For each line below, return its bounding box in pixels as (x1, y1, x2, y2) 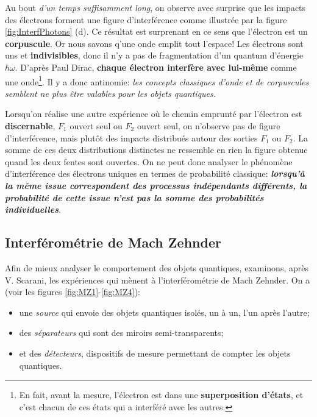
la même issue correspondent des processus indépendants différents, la (5, 179, 307, 191)
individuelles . (5, 203, 61, 216)
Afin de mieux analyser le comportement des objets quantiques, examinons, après (5, 261, 308, 274)
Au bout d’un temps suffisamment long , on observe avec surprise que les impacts (5, 1, 306, 13)
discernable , (5, 119, 55, 132)
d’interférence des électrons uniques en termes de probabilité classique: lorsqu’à (5, 167, 305, 180)
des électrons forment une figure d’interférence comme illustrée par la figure (5, 13, 287, 26)
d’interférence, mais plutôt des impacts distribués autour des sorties (5, 131, 258, 144)
